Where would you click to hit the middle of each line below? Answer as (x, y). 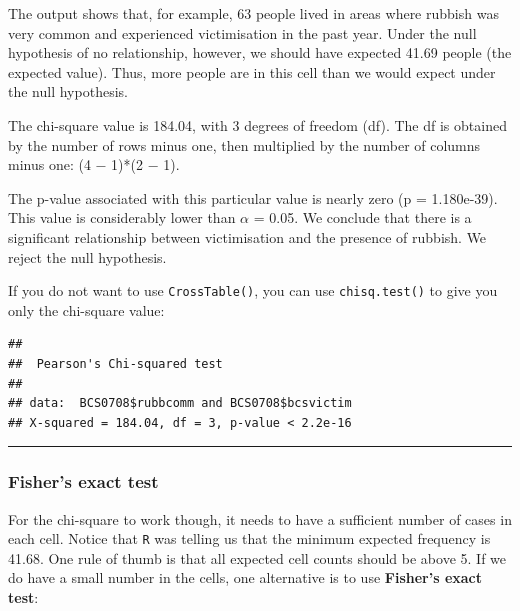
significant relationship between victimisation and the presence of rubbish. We (247, 236)
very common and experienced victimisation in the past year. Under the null (242, 32)
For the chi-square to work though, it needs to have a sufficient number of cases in (260, 518)
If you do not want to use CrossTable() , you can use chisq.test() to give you (253, 290)
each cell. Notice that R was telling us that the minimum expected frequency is (249, 538)
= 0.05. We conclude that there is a (362, 217)
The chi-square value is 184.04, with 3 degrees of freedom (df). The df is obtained (257, 124)
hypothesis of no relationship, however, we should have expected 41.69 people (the (260, 52)
